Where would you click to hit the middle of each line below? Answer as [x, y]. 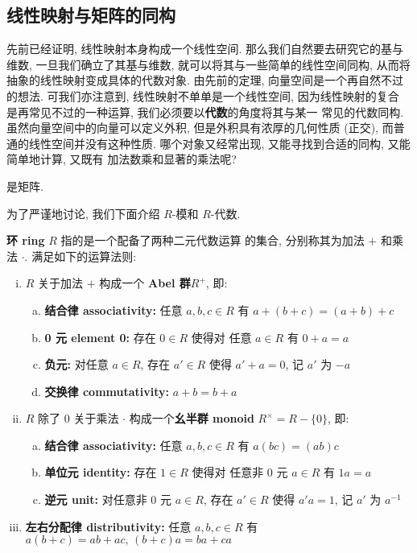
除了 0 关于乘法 [78, 418]
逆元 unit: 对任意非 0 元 [108, 499]
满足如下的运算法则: [84, 256]
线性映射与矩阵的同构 [91, 15]
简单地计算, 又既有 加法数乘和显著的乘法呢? [122, 159]
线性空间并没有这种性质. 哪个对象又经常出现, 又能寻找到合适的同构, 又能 [219, 143]
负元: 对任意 [76, 364]
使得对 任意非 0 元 [240, 472]
